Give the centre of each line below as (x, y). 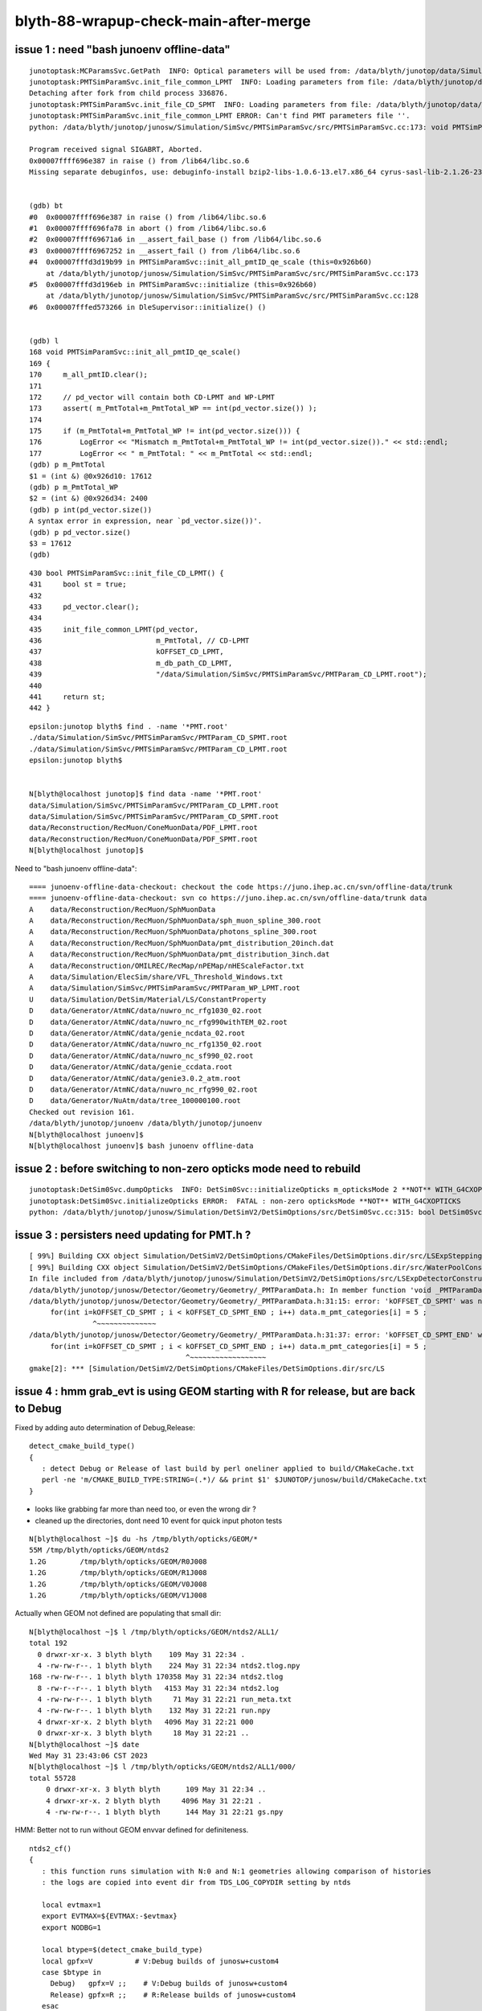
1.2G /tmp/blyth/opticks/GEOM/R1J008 (118, 1573)
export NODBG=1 (71, 1927)
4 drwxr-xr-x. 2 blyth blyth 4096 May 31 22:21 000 (145, 1722)
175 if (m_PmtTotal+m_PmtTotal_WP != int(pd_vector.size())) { (165, 431)
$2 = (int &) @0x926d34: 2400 (89, 498)
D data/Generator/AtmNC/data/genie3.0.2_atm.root (135, 1078)
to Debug (38, 1408)
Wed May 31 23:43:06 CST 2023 (89, 1756)
